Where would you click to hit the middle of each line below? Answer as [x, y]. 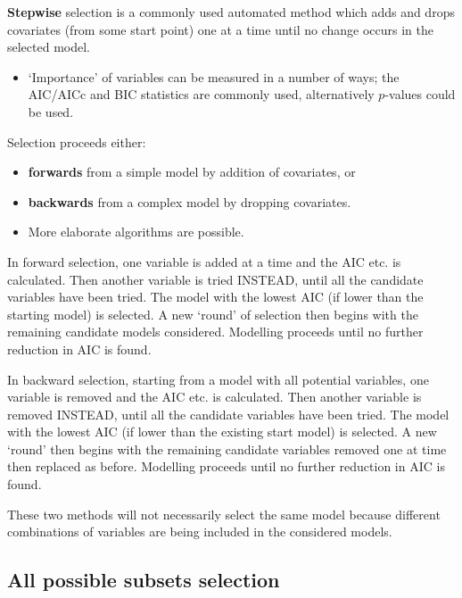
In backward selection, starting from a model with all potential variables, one [218, 379]
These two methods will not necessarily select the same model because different [224, 514]
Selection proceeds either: [77, 141]
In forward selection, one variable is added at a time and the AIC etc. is [204, 261]
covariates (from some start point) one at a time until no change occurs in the [220, 29]
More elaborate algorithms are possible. [136, 232]
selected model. [49, 47]
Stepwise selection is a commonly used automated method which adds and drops [231, 12]
